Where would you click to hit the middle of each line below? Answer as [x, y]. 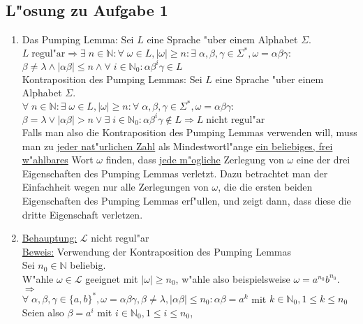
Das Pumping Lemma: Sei [78, 39]
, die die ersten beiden [265, 187]
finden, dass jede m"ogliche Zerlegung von [195, 160]
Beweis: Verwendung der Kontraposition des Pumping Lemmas [157, 251]
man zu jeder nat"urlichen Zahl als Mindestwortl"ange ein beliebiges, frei [177, 146]
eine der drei [323, 160]
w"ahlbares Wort [58, 160]
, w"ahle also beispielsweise [233, 278]
